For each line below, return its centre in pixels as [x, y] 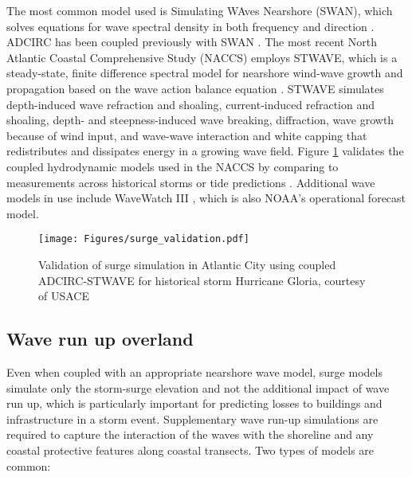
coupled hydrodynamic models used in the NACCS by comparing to [173, 166]
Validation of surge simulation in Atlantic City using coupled [187, 264]
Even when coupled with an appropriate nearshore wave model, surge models [194, 371]
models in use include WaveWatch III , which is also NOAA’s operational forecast [206, 198]
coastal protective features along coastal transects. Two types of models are [190, 450]
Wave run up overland [100, 339]
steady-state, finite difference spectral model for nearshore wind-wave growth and [205, 73]
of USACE [64, 296]
